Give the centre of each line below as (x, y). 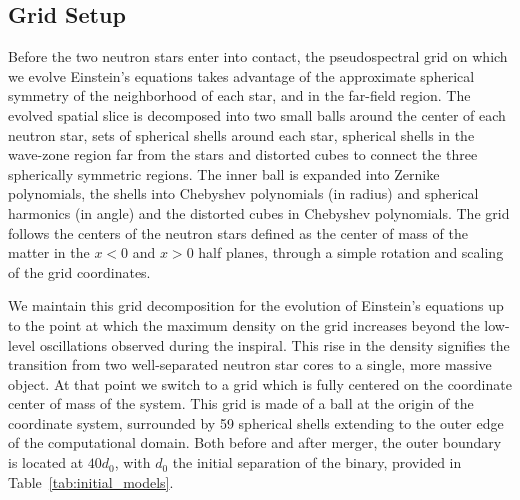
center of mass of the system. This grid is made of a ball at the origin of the (241, 403)
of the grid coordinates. (79, 271)
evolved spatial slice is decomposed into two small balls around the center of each (257, 114)
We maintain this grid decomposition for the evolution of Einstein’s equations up (256, 305)
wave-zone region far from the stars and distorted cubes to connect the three (243, 154)
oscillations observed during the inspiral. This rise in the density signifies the (274, 344)
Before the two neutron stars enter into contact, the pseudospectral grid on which (258, 56)
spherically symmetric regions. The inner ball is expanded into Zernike (224, 173)
